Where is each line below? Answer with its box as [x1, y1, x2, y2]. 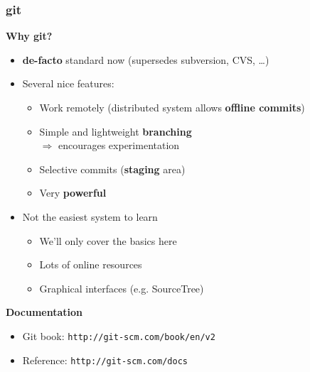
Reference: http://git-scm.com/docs [22, 352, 188, 367]
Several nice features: [22, 76, 114, 91]
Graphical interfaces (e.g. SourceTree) [39, 280, 204, 295]
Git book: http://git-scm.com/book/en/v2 [22, 328, 215, 343]
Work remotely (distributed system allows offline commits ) [39, 100, 305, 114]
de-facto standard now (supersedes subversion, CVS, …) [22, 52, 269, 67]
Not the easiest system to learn [22, 209, 158, 224]
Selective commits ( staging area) [39, 161, 186, 176]
